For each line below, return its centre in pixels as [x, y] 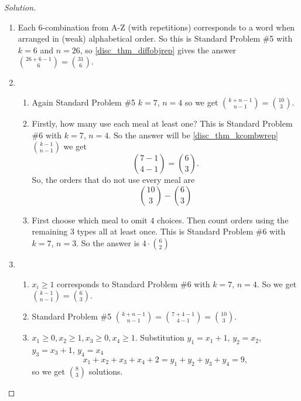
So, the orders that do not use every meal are [113, 180]
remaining [50, 231]
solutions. [106, 371]
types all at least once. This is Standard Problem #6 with [181, 231]
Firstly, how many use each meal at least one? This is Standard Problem [162, 123]
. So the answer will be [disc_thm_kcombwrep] [193, 135]
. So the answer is [108, 242]
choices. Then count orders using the [223, 220]
